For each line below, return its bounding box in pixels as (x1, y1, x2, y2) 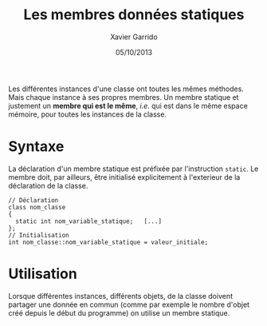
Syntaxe (8, 137, 65, 156)
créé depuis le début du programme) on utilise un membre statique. (8, 308, 230, 317)
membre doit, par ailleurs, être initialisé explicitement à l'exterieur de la (8, 172, 241, 181)
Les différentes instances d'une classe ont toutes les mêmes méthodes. (8, 84, 245, 93)
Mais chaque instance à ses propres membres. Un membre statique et (8, 92, 239, 101)
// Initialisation (8, 231, 69, 239)
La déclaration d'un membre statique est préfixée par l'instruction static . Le (8, 164, 259, 173)
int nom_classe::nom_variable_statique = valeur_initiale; (8, 238, 209, 246)
